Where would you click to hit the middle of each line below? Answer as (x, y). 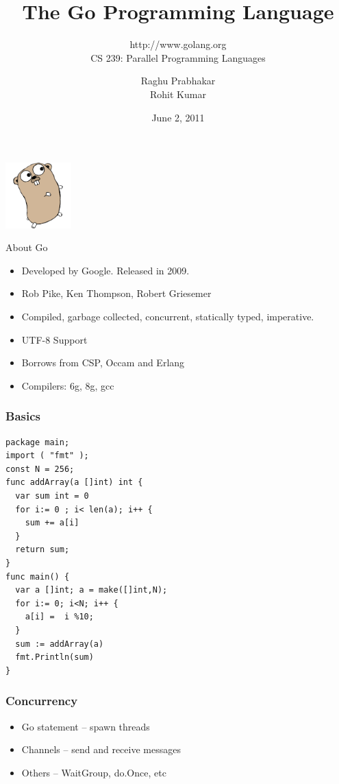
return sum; (42, 550)
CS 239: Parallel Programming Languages (178, 57)
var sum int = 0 (52, 496)
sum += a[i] (52, 523)
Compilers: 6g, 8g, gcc (68, 385)
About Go (27, 247)
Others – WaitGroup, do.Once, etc (94, 772)
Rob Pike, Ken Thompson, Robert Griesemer (116, 293)
